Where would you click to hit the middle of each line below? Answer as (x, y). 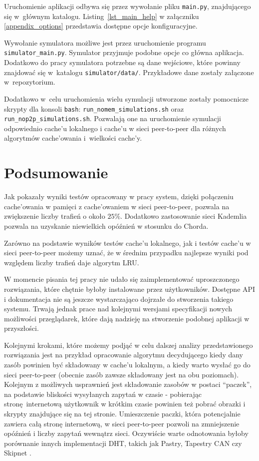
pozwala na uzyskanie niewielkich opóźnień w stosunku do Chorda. (106, 225)
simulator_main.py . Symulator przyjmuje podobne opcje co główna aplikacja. (124, 52)
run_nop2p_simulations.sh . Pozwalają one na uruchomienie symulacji (113, 118)
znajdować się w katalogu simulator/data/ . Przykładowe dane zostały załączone (129, 72)
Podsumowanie (56, 172)
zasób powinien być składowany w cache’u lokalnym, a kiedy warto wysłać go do (127, 365)
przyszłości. (21, 328)
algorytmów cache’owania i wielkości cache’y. (73, 138)
